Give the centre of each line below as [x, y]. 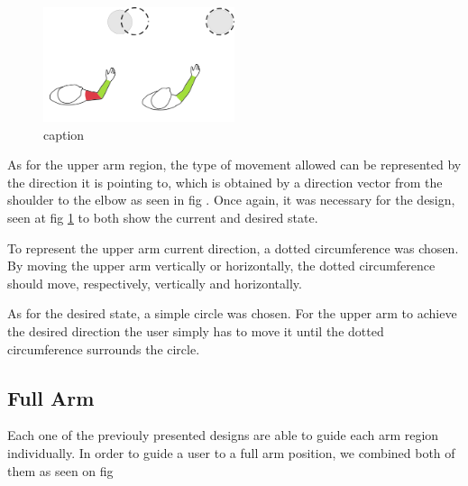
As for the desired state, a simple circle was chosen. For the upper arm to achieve [232, 313]
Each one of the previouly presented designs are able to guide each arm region [223, 435]
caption [64, 134]
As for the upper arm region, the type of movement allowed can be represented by [234, 165]
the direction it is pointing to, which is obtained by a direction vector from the [225, 182]
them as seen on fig [60, 470]
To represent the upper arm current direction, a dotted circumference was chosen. [233, 248]
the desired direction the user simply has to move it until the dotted [196, 331]
